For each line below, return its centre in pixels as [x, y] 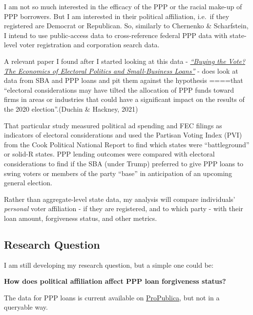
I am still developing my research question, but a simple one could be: [109, 265]
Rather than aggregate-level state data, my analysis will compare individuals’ [120, 199]
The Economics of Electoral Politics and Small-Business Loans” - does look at [121, 70]
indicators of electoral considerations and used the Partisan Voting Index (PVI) [123, 135]
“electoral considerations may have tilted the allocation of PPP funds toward [119, 89]
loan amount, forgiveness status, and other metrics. [81, 218]
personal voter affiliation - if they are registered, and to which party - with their [124, 208]
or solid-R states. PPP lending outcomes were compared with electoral [109, 154]
